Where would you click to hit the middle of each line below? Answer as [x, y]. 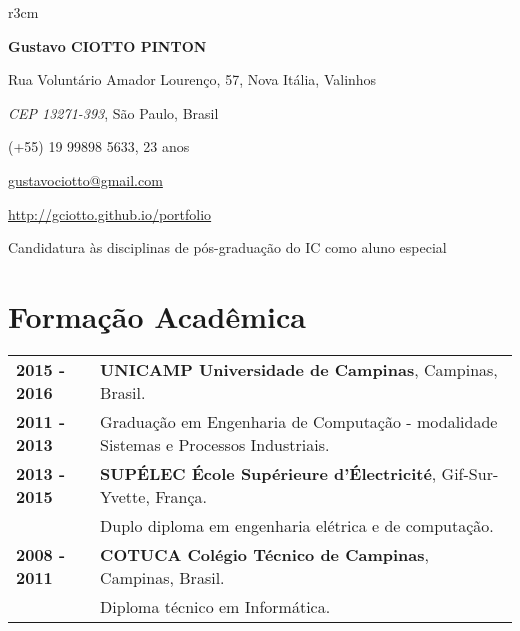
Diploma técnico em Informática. [215, 606]
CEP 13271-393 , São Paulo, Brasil [113, 112]
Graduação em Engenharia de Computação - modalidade [299, 421]
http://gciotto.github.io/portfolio [110, 213]
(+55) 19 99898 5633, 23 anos [99, 146]
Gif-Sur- [470, 473]
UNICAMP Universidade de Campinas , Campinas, [299, 369]
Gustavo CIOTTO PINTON [107, 45]
